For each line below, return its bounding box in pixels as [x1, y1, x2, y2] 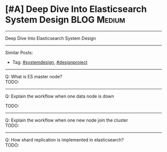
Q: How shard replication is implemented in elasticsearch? [5, 137, 124, 143]
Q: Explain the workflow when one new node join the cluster [5, 117, 128, 123]
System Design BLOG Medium [5, 14, 126, 25]
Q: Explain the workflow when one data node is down [5, 93, 114, 99]
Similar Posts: [5, 49, 33, 55]
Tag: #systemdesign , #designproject [12, 59, 88, 65]
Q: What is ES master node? [5, 73, 63, 79]
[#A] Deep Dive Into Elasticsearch [5, 3, 147, 15]
